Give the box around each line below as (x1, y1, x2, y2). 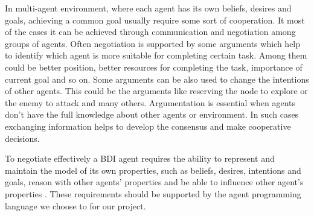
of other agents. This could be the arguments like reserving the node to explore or (5, 84, 308, 97)
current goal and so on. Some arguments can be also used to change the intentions (5, 72, 309, 85)
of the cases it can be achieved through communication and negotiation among (5, 25, 296, 38)
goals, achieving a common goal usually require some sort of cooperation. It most (5, 13, 305, 26)
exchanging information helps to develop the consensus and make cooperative (5, 119, 291, 132)
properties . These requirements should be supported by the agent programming (5, 187, 301, 200)
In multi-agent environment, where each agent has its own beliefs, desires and (5, 2, 292, 14)
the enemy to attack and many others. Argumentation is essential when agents (5, 96, 296, 109)
